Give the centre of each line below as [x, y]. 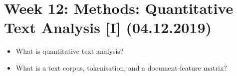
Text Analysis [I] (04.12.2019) [108, 27]
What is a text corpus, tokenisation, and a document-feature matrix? [121, 67]
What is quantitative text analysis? [70, 51]
